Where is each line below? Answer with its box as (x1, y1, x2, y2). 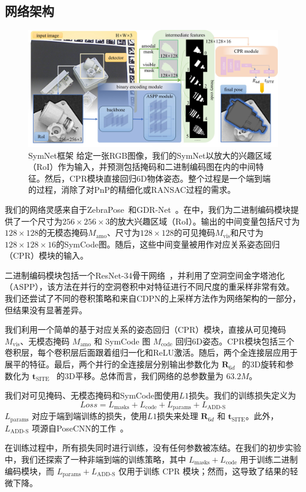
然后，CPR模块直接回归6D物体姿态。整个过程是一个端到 (44, 172, 262, 184)
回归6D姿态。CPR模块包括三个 (175, 334, 294, 347)
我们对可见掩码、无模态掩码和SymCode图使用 (5, 389, 179, 401)
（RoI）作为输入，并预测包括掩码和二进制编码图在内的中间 (28, 160, 256, 173)
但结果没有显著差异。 (5, 303, 87, 316)
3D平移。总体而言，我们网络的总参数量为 (65, 369, 224, 381)
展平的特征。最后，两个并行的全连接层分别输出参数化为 (5, 358, 219, 370)
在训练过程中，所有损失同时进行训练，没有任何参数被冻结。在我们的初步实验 (5, 441, 301, 454)
